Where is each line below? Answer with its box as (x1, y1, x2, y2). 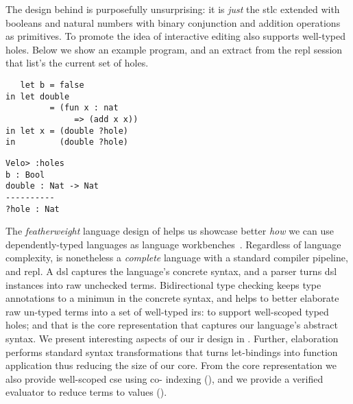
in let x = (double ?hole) (5, 126, 128, 136)
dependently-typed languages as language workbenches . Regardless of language (5, 237, 341, 251)
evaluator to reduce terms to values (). (5, 385, 167, 399)
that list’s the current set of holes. (5, 56, 149, 70)
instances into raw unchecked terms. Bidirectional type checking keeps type (5, 277, 321, 292)
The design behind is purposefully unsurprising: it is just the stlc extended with (5, 2, 340, 16)
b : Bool (5, 169, 45, 180)
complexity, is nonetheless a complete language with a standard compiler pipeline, (5, 250, 348, 265)
